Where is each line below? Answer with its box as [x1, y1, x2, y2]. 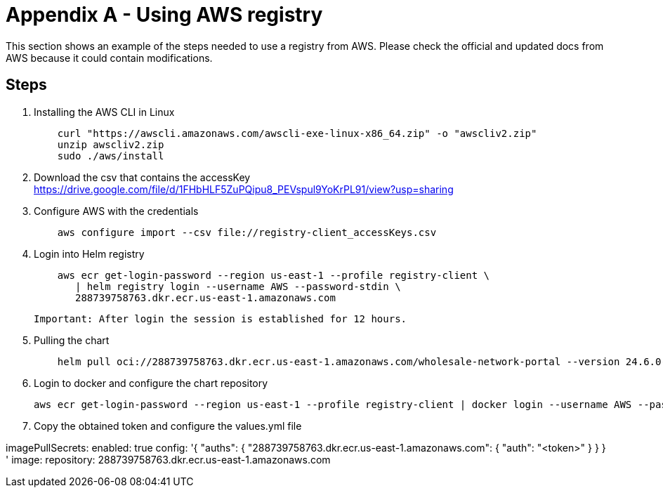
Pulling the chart [34, 334, 110, 346]
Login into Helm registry [34, 247, 145, 260]
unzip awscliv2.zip [57, 138, 164, 150]
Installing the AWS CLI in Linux [34, 105, 175, 118]
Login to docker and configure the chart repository [34, 376, 268, 389]
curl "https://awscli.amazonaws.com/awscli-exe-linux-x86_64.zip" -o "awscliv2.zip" [57, 127, 537, 139]
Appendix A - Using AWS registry [6, 3, 323, 27]
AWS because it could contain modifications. [6, 51, 213, 64]
